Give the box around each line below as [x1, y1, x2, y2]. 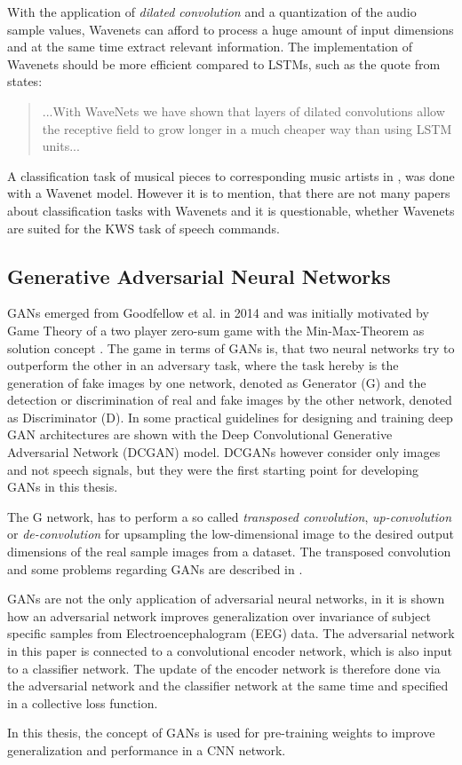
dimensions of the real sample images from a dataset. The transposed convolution [7, 542, 451, 561]
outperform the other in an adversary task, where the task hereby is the [7, 356, 399, 375]
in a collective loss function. [7, 693, 158, 712]
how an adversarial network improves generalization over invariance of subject [7, 606, 431, 625]
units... [42, 137, 80, 155]
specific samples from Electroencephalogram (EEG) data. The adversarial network [7, 624, 455, 643]
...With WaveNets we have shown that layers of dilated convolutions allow [42, 101, 445, 120]
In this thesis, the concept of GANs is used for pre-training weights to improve [7, 723, 435, 742]
